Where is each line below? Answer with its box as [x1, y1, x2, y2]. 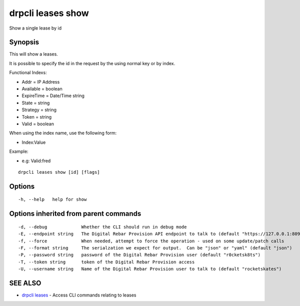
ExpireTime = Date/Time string [21, 93, 85, 99]
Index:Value [21, 139, 46, 145]
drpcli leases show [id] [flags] [18, 169, 100, 175]
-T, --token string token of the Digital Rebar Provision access [18, 259, 195, 265]
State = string [21, 100, 50, 106]
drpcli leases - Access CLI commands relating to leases [21, 292, 136, 298]
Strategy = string [21, 107, 57, 113]
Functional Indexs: [9, 70, 47, 76]
